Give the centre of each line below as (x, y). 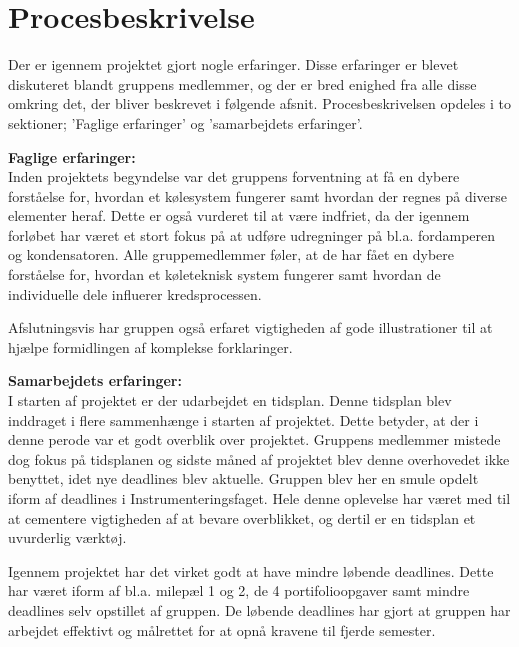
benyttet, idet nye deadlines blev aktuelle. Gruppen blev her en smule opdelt (243, 478)
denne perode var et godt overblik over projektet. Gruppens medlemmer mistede (254, 439)
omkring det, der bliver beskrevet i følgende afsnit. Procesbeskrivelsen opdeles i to (259, 103)
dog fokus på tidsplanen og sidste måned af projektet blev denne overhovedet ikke (259, 458)
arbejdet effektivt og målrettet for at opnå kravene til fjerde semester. (222, 629)
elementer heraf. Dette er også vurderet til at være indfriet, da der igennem (239, 215)
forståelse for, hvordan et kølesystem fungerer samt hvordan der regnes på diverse (258, 195)
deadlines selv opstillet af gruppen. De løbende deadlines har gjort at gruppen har (259, 609)
